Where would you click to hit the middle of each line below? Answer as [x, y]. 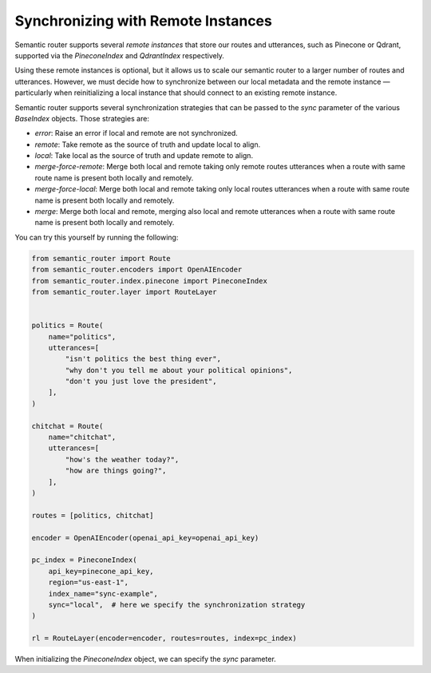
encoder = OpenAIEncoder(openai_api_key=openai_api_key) [145, 538]
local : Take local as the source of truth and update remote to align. [144, 156]
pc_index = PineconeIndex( [84, 560]
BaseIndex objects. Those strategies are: [82, 118]
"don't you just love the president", [141, 382]
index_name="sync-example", [103, 594]
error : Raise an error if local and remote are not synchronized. [136, 133]
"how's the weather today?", [122, 459]
